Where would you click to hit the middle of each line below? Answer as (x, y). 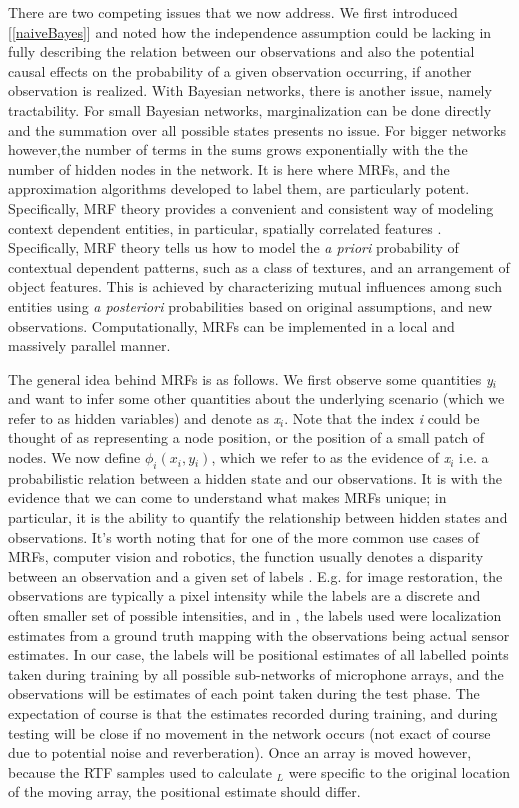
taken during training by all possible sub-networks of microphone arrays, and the (256, 673)
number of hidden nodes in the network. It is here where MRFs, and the (229, 168)
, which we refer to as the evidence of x (331, 457)
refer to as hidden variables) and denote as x (144, 417)
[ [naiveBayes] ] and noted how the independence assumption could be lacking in (250, 31)
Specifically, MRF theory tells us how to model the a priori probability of (233, 247)
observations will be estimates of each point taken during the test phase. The (244, 693)
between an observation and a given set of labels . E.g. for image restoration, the (255, 575)
